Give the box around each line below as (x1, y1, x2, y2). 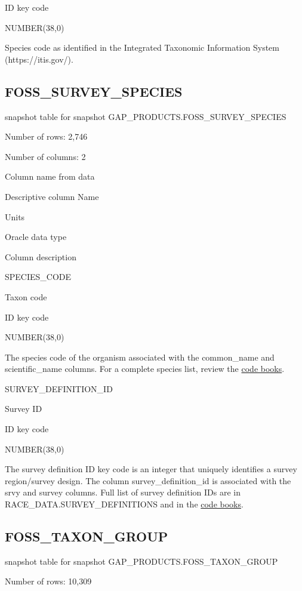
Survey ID (5, 402, 42, 415)
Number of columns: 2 (5, 150, 86, 162)
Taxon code (5, 290, 47, 303)
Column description (5, 250, 76, 263)
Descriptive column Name (5, 190, 99, 202)
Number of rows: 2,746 (5, 130, 88, 143)
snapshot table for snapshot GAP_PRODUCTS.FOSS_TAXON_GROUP (5, 555, 278, 567)
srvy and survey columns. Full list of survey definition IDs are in (5, 486, 241, 498)
